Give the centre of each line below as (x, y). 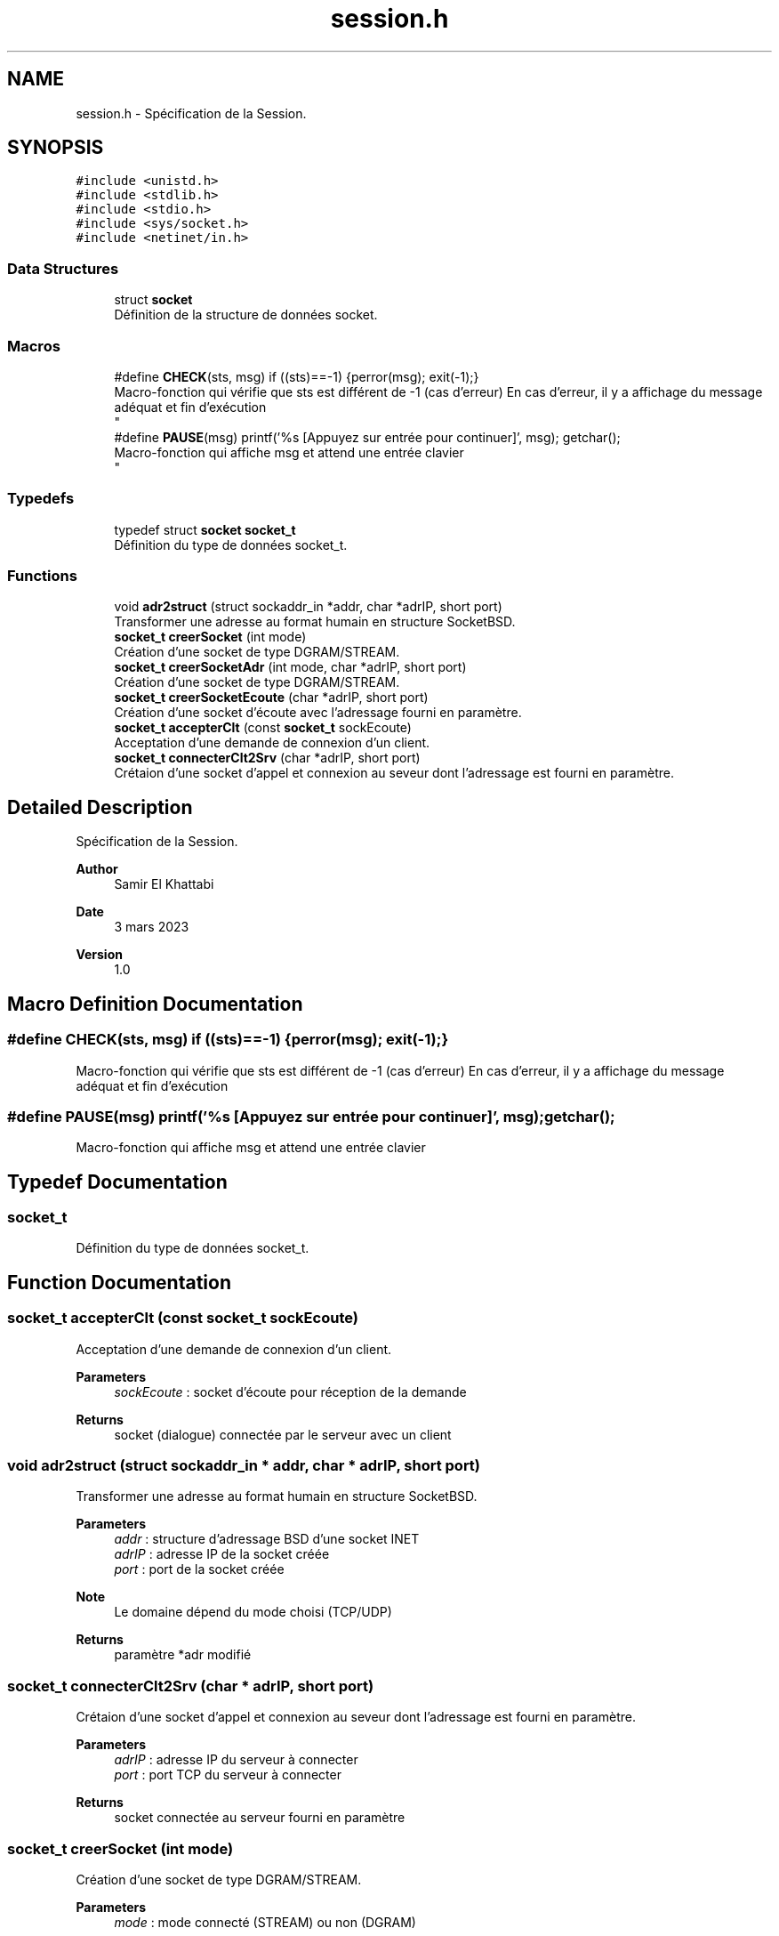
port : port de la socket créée (199, 1569)
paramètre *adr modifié (183, 1655)
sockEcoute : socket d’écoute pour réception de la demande (290, 1391)
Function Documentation (119, 1282)
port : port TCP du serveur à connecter (228, 1775)
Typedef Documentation (117, 1182)
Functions (42, 576)
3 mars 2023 (152, 927)
